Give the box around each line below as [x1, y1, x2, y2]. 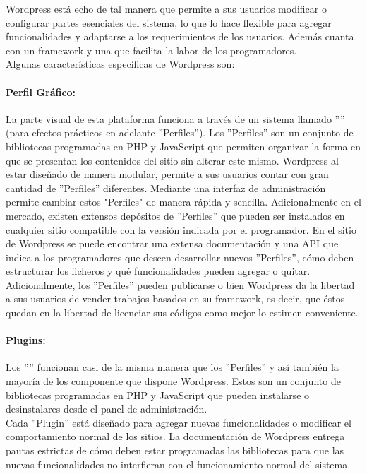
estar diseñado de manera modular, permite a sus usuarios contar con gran [6, 167, 329, 182]
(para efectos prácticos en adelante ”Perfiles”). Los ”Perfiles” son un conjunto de [6, 125, 354, 140]
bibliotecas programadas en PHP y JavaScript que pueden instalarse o [6, 387, 310, 402]
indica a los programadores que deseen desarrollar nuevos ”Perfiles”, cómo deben [6, 249, 354, 264]
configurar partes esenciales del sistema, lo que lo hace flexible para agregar [6, 15, 332, 30]
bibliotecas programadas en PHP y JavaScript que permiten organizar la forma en [6, 138, 361, 153]
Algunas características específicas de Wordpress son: [6, 57, 235, 71]
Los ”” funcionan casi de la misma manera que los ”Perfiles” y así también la [6, 360, 339, 374]
